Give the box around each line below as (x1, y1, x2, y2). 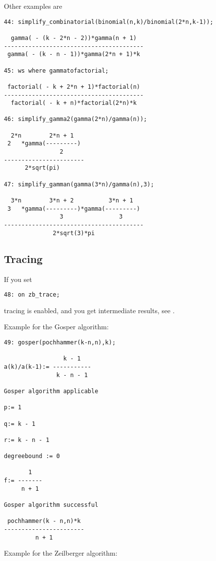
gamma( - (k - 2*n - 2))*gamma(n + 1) (11, 34, 137, 41)
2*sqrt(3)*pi (53, 229, 95, 237)
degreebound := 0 (4, 453, 60, 460)
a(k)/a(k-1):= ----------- (4, 363, 91, 370)
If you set (4, 274, 32, 284)
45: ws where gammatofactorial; (4, 67, 109, 74)
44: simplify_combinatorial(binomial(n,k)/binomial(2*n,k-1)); (4, 18, 214, 25)
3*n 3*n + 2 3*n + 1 (11, 197, 133, 204)
